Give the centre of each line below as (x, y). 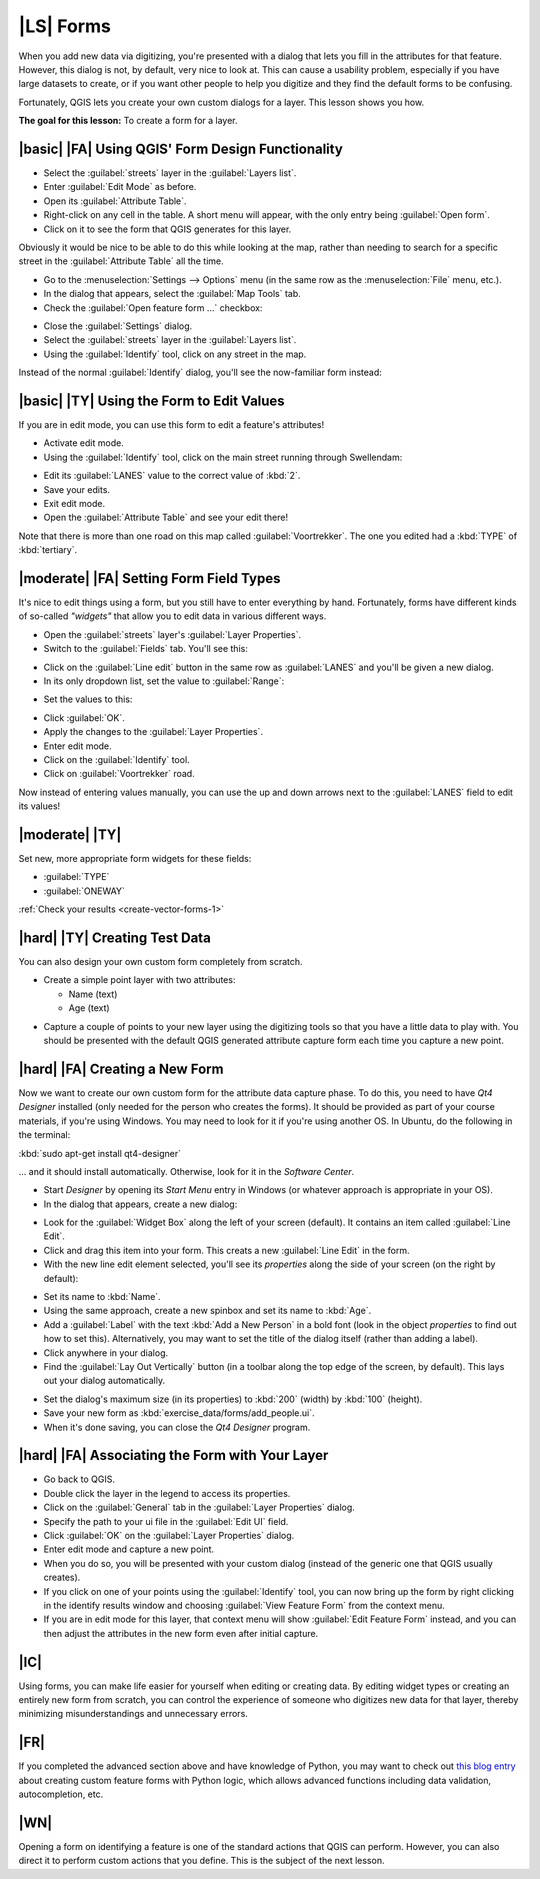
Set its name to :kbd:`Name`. (102, 1297)
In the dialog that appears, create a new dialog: (140, 1204)
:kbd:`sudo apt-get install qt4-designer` (100, 1153)
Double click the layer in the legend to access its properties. (167, 1493)
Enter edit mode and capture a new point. (129, 1549)
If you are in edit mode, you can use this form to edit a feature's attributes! (171, 424)
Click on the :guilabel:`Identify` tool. (116, 759)
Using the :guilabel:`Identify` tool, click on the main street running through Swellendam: (223, 457)
